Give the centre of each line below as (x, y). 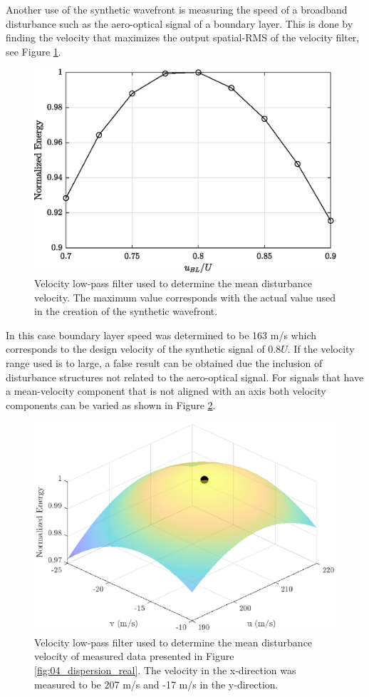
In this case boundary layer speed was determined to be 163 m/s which (161, 335)
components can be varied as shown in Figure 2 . (111, 404)
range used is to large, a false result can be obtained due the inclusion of (164, 362)
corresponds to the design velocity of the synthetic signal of (135, 349)
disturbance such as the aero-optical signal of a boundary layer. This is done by (180, 23)
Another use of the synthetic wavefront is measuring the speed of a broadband (177, 9)
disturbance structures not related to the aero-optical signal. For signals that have (185, 377)
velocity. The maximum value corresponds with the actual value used (185, 297)
